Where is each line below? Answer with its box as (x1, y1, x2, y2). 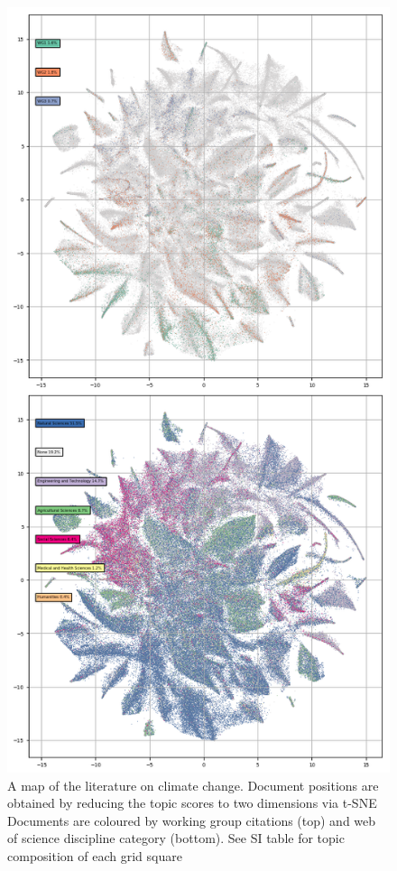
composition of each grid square (7, 846, 182, 865)
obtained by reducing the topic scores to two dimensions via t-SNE (7, 793, 377, 812)
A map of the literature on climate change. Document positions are (7, 775, 379, 794)
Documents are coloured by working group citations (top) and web (7, 811, 376, 829)
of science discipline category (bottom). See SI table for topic (7, 829, 345, 848)
